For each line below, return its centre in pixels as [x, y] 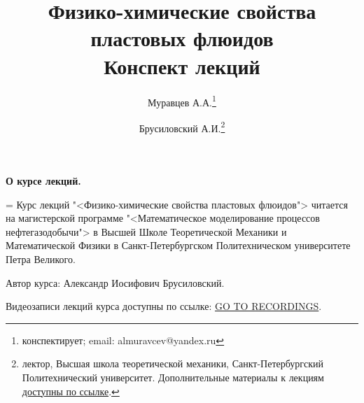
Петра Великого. [41, 259]
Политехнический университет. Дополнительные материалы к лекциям [173, 377]
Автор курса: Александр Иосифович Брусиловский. [115, 282]
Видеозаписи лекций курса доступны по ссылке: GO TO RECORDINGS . [164, 306]
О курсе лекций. [43, 181]
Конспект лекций [182, 65]
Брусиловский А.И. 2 [182, 127]
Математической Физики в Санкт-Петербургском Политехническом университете [178, 245]
